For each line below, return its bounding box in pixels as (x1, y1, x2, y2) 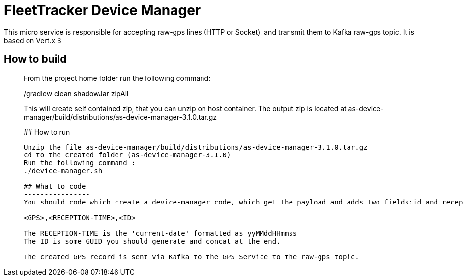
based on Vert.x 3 (4, 36, 61, 45)
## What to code (24, 182, 86, 190)
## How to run (24, 127, 70, 136)
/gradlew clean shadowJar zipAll (24, 89, 129, 98)
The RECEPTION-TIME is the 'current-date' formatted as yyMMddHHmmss (24, 229, 297, 237)
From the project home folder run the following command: (24, 74, 211, 82)
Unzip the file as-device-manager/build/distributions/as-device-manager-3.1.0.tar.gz (24, 143, 368, 151)
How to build (4, 53, 67, 66)
